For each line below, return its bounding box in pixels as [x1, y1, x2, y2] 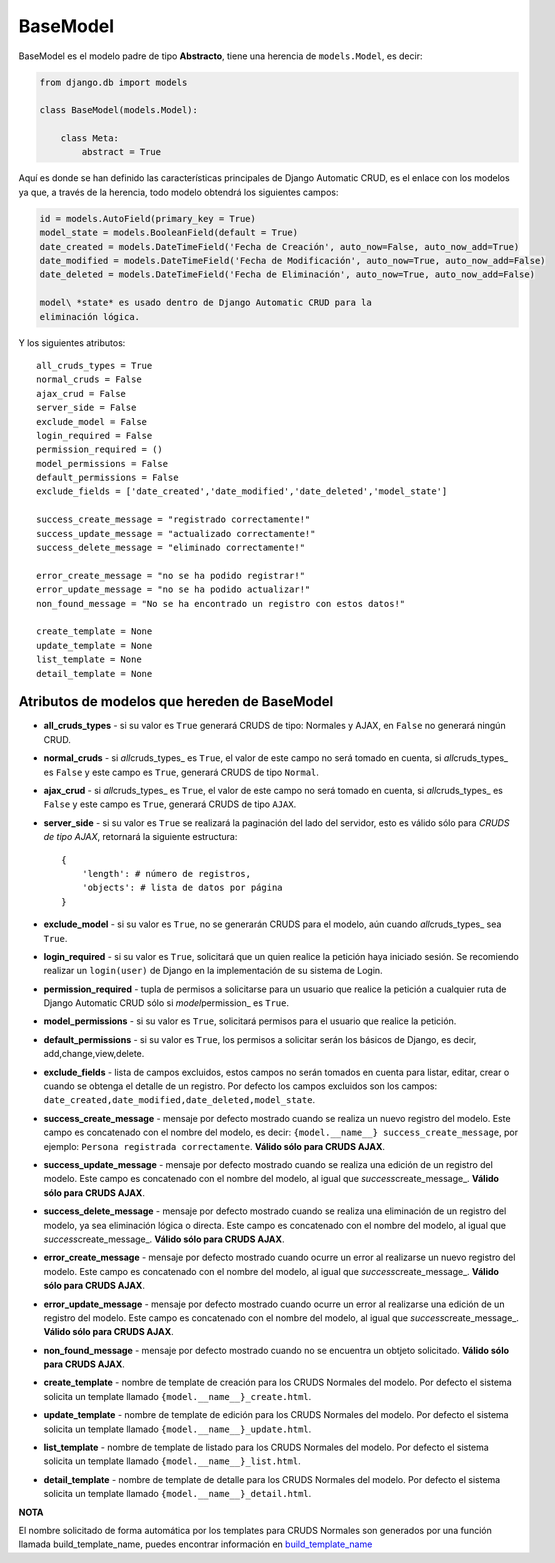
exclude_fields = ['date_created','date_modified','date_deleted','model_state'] [36, 486, 448, 497]
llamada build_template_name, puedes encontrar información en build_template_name [18, 1538, 373, 1550]
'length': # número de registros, [81, 868, 252, 879]
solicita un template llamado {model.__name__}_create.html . [43, 1390, 312, 1402]
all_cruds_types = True [36, 360, 153, 371]
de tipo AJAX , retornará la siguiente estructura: [43, 831, 238, 843]
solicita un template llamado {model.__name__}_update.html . [43, 1423, 312, 1435]
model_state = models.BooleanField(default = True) [39, 227, 299, 239]
